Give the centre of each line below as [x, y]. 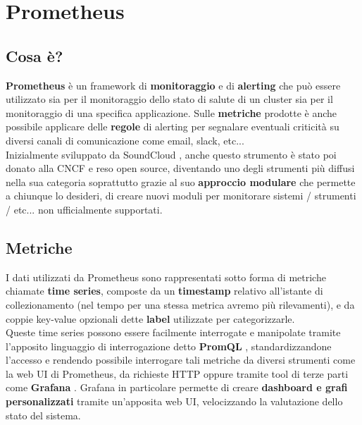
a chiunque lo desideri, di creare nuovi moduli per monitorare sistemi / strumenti [181, 196]
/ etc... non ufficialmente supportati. [84, 209]
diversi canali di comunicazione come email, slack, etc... [125, 140]
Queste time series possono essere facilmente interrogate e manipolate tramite [173, 332]
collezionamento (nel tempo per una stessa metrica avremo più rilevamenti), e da [180, 304]
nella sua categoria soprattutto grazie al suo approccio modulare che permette [181, 181]
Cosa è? [35, 55]
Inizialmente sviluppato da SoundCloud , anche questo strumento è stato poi [171, 154]
